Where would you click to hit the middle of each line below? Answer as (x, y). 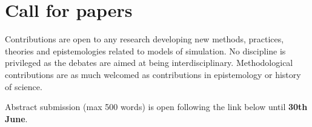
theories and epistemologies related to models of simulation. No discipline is (145, 50)
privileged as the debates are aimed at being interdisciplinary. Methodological (149, 63)
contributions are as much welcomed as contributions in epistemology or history (153, 74)
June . (16, 118)
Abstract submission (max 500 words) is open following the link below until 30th (156, 107)
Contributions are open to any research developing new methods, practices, (144, 39)
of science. (24, 86)
